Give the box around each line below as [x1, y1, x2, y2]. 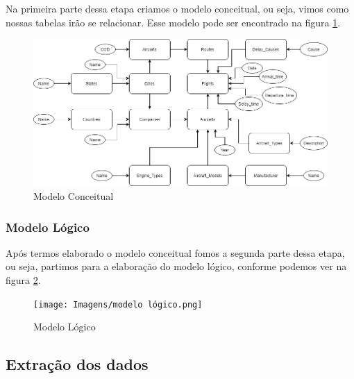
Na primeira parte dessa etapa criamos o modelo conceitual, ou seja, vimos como [6, 1, 349, 15]
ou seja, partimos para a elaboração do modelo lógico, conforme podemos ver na [6, 259, 347, 273]
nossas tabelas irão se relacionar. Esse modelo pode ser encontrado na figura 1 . [6, 15, 341, 29]
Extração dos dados [6, 353, 149, 375]
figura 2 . [6, 273, 41, 287]
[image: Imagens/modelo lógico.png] [33, 299, 203, 310]
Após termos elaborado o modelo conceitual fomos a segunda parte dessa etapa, [6, 245, 345, 260]
